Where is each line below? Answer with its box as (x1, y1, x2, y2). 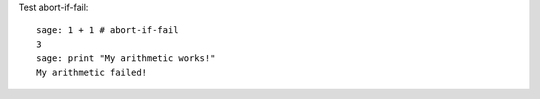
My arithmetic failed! (36, 66, 148, 78)
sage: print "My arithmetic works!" (36, 53, 216, 64)
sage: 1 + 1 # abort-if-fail (36, 25, 179, 36)
